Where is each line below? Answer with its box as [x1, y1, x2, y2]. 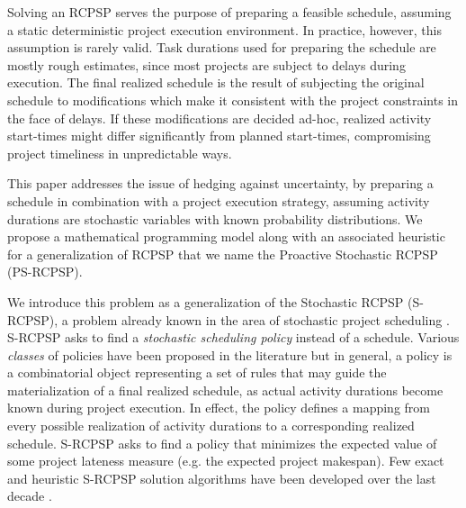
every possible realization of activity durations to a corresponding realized [7, 416, 415, 435]
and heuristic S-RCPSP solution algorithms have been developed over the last [7, 468, 436, 487]
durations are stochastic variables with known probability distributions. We [7, 209, 423, 228]
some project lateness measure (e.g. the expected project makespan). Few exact [7, 451, 444, 470]
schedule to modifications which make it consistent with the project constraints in [7, 90, 459, 109]
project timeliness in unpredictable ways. [7, 143, 232, 162]
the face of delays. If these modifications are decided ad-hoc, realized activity [7, 108, 432, 127]
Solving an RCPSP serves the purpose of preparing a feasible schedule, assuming [7, 3, 452, 21]
